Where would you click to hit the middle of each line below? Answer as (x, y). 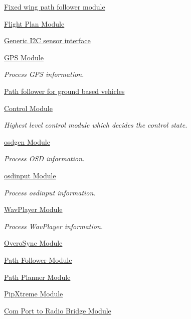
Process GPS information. (44, 74)
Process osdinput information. (50, 192)
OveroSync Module (33, 243)
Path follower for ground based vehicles (64, 91)
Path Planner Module (37, 277)
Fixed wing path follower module (55, 7)
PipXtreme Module (34, 294)
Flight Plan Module (34, 23)
